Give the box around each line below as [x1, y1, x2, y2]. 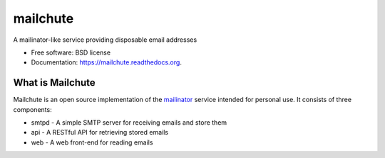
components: [13, 105, 53, 113]
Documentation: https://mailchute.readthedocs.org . [31, 58, 182, 67]
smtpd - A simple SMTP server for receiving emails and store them [31, 118, 227, 127]
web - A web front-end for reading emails [31, 138, 153, 147]
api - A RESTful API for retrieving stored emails [31, 128, 169, 137]
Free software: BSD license [31, 48, 111, 57]
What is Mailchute [13, 77, 96, 89]
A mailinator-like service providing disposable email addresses [13, 35, 197, 44]
